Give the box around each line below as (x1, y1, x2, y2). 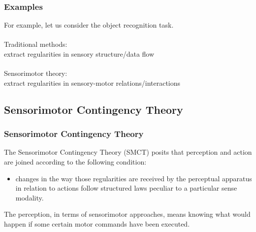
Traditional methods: (4, 39, 67, 49)
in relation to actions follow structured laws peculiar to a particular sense (15, 183, 237, 193)
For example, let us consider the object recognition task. (4, 20, 174, 30)
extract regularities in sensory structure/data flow (4, 49, 155, 59)
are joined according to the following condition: (4, 156, 147, 166)
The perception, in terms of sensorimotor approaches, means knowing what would (4, 209, 251, 219)
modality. (15, 192, 44, 202)
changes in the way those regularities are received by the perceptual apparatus (15, 173, 252, 183)
